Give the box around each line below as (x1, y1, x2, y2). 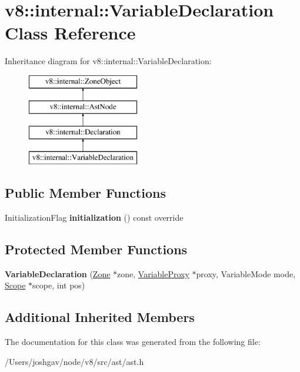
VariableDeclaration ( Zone (5, 267, 111, 280)
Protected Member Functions (5, 240, 188, 258)
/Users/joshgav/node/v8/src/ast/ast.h (5, 355, 144, 367)
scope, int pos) (32, 279, 85, 291)
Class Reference (5, 21, 136, 45)
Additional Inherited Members (5, 308, 195, 326)
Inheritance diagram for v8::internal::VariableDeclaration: (5, 55, 212, 67)
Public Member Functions (5, 184, 166, 202)
